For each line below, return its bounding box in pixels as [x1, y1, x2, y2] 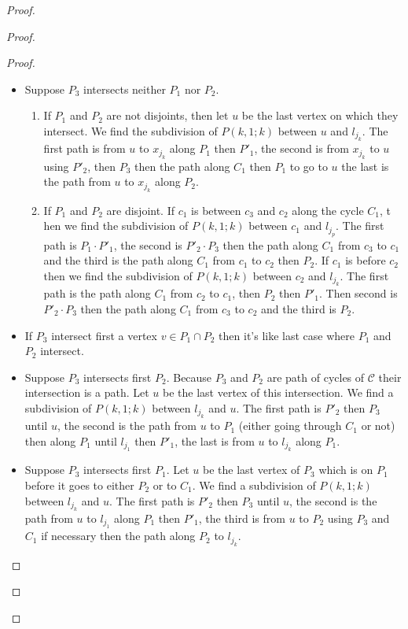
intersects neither [83, 80, 166, 97]
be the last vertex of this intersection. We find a [163, 384, 394, 401]
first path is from [43, 140, 126, 157]
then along [24, 432, 76, 449]
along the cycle [292, 202, 364, 218]
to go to [289, 157, 328, 174]
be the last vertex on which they [241, 107, 399, 124]
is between [191, 202, 241, 218]
